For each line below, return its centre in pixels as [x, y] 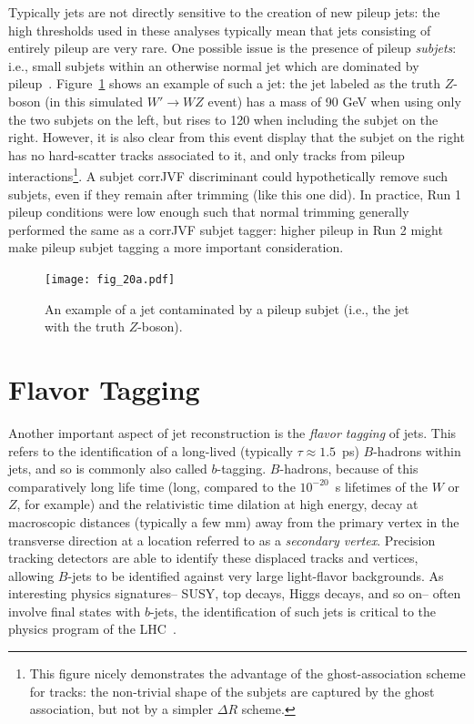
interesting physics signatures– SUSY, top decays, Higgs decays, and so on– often [235, 593]
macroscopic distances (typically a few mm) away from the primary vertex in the [234, 521]
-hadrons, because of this [349, 469]
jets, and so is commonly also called [108, 469]
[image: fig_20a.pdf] [110, 279]
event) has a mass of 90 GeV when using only [334, 101]
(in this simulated [94, 101]
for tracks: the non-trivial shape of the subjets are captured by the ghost [232, 691]
